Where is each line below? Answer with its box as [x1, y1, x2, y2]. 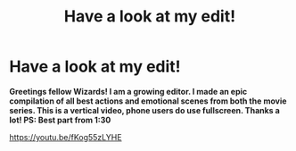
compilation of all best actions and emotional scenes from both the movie [9, 96, 287, 106]
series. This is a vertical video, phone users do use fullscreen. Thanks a [9, 105, 281, 115]
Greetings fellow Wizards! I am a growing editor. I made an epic [9, 86, 248, 96]
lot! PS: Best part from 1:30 [9, 114, 111, 125]
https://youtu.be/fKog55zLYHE [9, 131, 122, 142]
